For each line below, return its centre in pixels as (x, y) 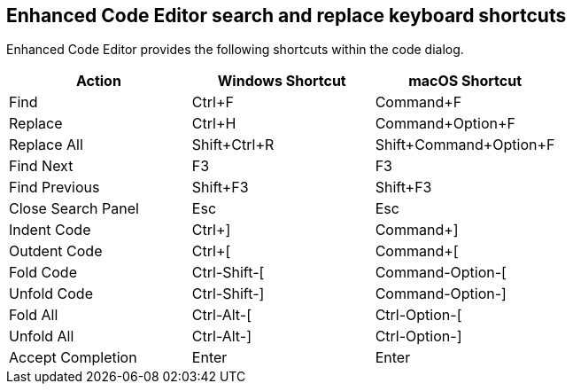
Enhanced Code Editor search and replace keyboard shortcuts (286, 16)
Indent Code (50, 230)
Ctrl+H (214, 124)
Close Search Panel (74, 209)
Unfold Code (51, 294)
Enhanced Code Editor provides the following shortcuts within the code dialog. (235, 50)
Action (98, 81)
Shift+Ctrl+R (233, 145)
